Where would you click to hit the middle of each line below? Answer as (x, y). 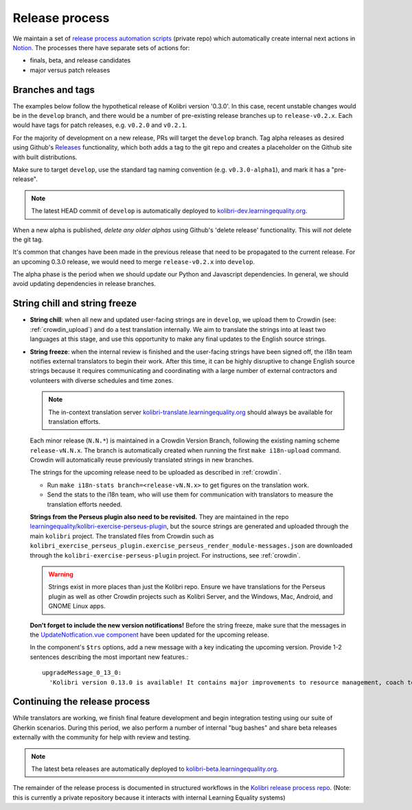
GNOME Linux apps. (77, 606)
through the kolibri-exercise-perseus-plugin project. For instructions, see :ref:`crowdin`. (165, 555)
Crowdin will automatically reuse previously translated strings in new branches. (142, 460)
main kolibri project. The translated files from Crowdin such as (122, 536)
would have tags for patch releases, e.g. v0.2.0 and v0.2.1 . (100, 125)
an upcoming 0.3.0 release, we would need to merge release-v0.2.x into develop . (134, 261)
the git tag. (28, 239)
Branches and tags (54, 90)
